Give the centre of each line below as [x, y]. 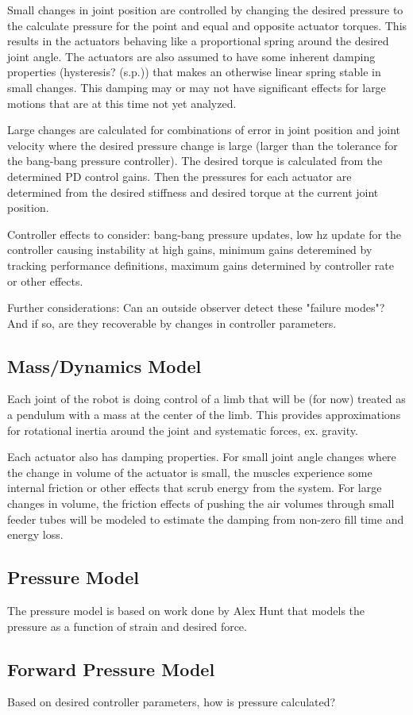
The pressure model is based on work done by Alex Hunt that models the [186, 611]
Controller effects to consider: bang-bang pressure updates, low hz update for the [205, 234]
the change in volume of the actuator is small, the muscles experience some [190, 472]
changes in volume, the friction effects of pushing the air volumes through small [201, 504]
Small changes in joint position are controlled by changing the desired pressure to [205, 10]
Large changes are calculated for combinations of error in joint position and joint [204, 130]
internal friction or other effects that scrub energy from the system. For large [195, 488]
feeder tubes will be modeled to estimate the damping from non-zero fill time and [206, 519]
